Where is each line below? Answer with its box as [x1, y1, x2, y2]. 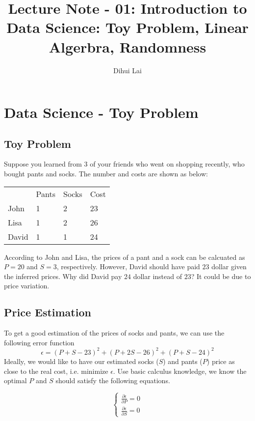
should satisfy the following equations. [55, 375, 170, 386]
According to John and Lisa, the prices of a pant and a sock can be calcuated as [4, 252, 245, 262]
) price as [206, 356, 235, 366]
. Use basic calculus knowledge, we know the [113, 365, 247, 376]
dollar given [211, 261, 247, 272]
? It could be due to [191, 271, 251, 281]
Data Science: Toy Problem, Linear [6, 17, 249, 37]
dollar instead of [133, 271, 182, 281]
